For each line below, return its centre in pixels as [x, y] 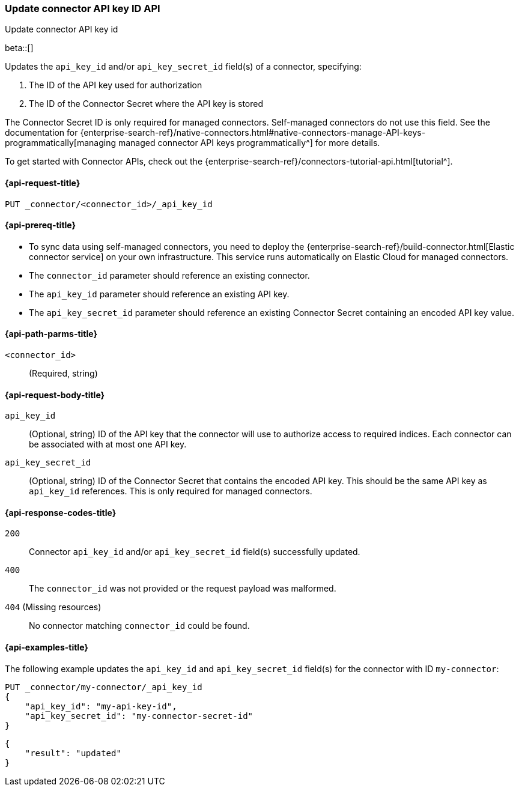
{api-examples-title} [47, 647]
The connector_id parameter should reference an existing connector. [169, 275]
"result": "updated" [73, 753]
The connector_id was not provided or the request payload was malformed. [183, 589]
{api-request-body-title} [55, 395]
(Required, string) [63, 374]
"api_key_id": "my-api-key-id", [101, 706]
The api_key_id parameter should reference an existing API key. [159, 294]
